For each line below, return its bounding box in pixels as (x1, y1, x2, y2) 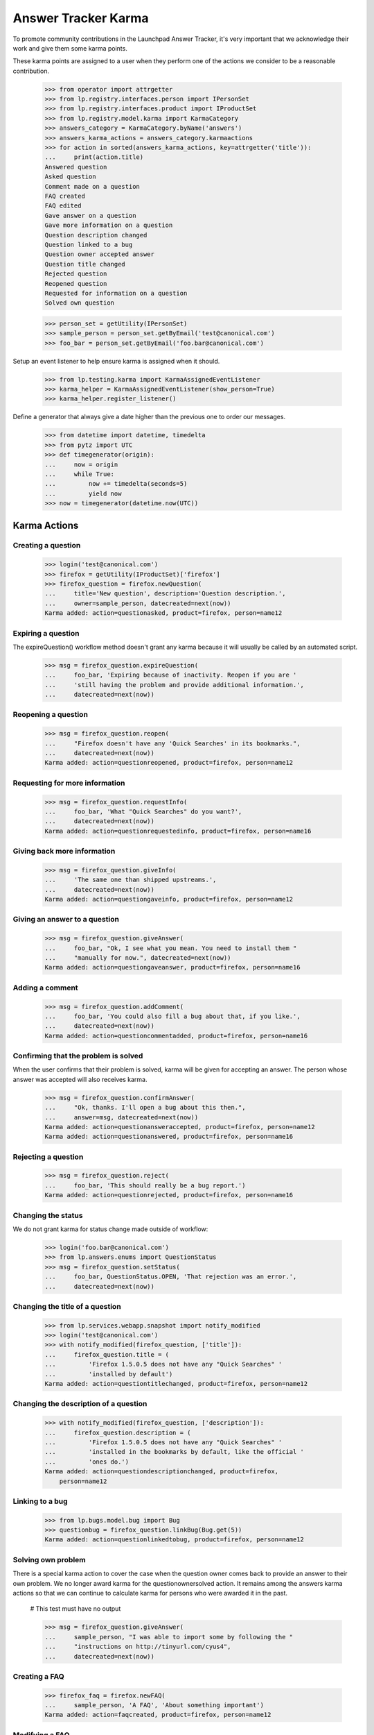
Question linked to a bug (44, 240, 133, 248)
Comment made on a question (44, 183, 140, 190)
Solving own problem (12, 1555, 86, 1564)
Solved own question (44, 299, 114, 307)
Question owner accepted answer (44, 251, 155, 258)
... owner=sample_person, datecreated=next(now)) (44, 599, 231, 607)
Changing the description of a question (12, 1399, 148, 1409)
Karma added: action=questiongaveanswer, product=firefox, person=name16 (44, 963, 301, 972)
